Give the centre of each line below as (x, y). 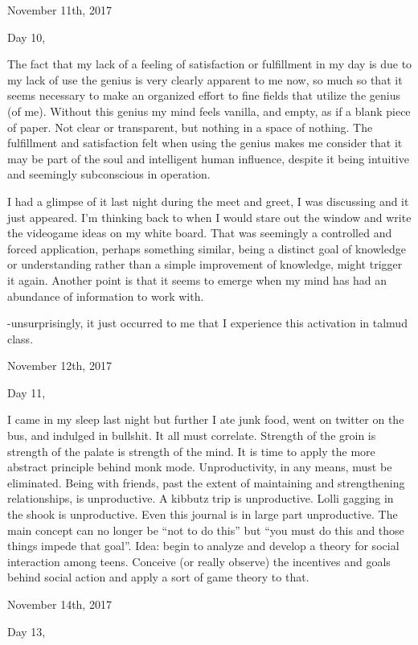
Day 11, (27, 392)
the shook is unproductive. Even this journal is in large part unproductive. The (203, 514)
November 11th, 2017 (59, 10)
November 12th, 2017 (59, 366)
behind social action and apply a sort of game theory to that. (158, 577)
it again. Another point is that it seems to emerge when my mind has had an (197, 279)
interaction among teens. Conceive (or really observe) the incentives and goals (199, 561)
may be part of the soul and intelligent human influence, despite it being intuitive (208, 158)
